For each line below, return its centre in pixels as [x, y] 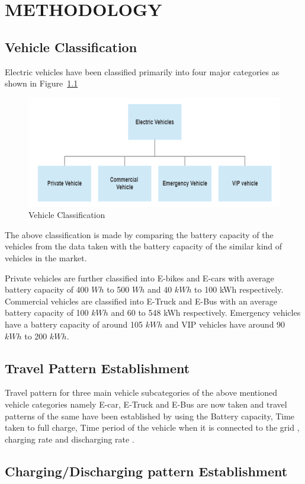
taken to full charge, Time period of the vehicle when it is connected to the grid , [152, 427]
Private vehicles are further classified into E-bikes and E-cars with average [139, 278]
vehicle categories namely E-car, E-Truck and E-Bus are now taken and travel [146, 404]
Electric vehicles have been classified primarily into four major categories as [142, 71]
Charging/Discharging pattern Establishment [146, 471]
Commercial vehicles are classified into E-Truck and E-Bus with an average [141, 301]
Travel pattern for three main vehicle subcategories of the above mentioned [141, 392]
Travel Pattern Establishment [97, 368]
